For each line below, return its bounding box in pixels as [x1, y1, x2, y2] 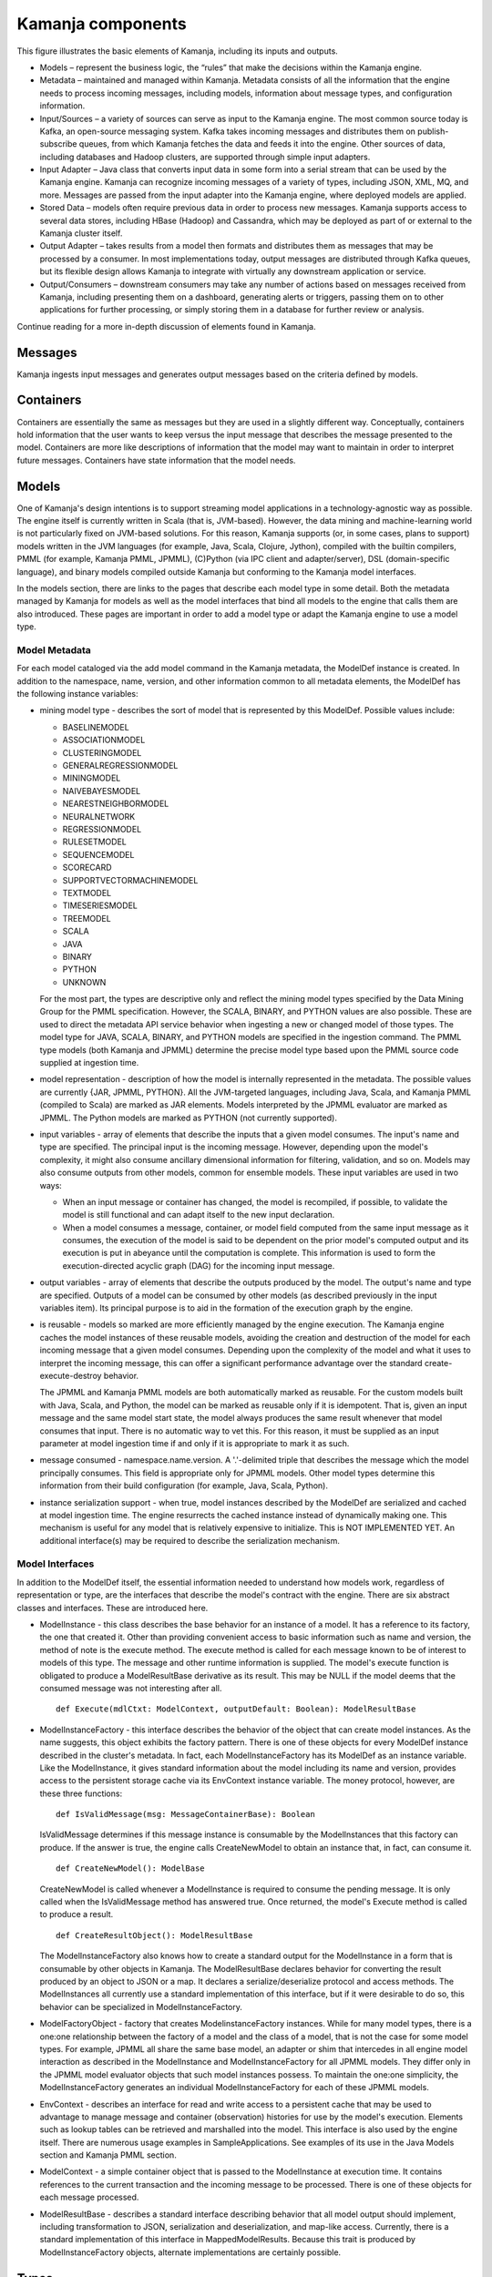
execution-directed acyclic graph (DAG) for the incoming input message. [62, 1260, 335, 1271]
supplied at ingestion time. [39, 1057, 139, 1068]
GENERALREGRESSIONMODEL [62, 761, 179, 771]
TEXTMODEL [62, 887, 112, 898]
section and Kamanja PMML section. [39, 2149, 177, 2160]
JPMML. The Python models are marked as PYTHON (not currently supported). [39, 1112, 337, 1123]
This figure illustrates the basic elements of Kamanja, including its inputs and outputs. [16, 46, 339, 56]
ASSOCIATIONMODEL [62, 734, 146, 746]
